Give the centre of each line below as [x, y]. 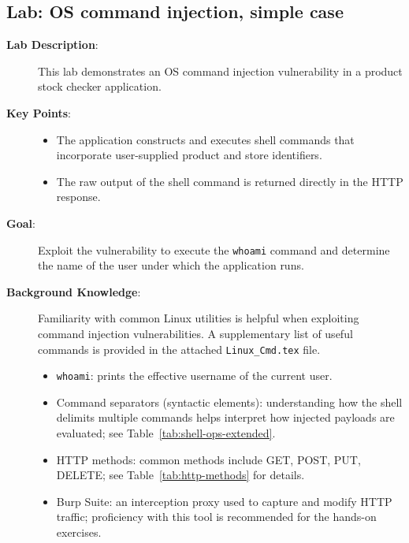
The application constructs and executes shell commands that [205, 139]
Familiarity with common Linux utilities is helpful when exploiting [199, 318]
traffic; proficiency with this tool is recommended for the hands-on [216, 517]
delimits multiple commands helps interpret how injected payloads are [225, 417]
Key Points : [39, 112]
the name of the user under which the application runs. [171, 265]
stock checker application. [100, 86]
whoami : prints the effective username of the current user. [194, 376]
